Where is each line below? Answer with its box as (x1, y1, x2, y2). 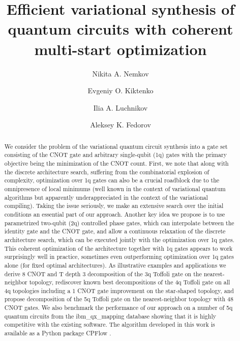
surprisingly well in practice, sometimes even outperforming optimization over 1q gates (4, 252, 234, 261)
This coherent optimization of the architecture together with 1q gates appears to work (4, 244, 233, 252)
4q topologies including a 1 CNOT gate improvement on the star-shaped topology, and (4, 286, 234, 295)
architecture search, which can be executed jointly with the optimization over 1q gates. (4, 235, 234, 244)
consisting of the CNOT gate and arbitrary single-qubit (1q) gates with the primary (4, 150, 227, 159)
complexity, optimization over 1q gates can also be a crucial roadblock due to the (4, 176, 220, 185)
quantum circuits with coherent (8, 18, 233, 39)
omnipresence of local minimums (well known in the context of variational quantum (4, 184, 226, 193)
